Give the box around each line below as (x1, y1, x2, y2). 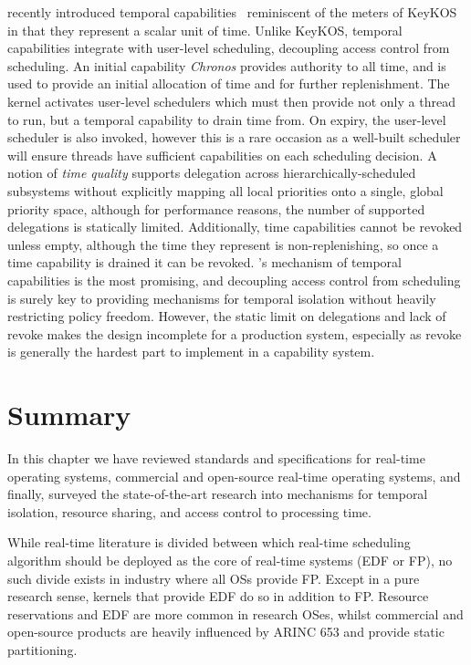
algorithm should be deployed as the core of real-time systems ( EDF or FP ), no (7, 550, 453, 569)
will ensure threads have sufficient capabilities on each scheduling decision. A (7, 145, 437, 164)
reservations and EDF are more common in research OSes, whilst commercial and (7, 604, 464, 623)
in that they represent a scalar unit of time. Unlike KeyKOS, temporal (7, 20, 403, 39)
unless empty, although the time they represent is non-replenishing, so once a (7, 234, 439, 254)
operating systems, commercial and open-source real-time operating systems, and (7, 466, 461, 485)
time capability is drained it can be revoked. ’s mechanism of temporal (7, 253, 402, 272)
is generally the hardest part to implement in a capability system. (7, 342, 375, 361)
